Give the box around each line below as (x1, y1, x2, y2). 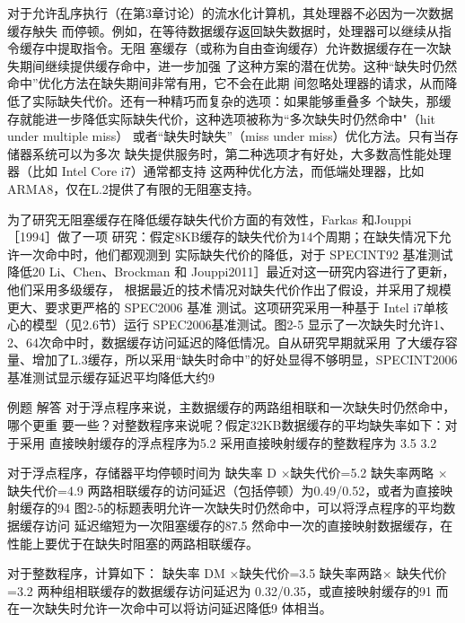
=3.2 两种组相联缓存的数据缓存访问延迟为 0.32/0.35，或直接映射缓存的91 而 (7, 581, 449, 600)
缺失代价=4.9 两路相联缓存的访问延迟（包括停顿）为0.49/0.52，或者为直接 (7, 480, 441, 499)
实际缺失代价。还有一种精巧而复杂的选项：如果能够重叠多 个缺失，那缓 (31, 91, 452, 110)
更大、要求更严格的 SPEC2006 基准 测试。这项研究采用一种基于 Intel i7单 (7, 297, 436, 316)
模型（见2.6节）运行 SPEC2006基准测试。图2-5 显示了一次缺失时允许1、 (31, 315, 452, 334)
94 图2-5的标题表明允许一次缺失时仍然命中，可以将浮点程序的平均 (57, 498, 443, 517)
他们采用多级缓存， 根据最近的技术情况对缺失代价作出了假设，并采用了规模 (7, 279, 452, 298)
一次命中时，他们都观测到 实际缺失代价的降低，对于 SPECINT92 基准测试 (19, 244, 453, 263)
